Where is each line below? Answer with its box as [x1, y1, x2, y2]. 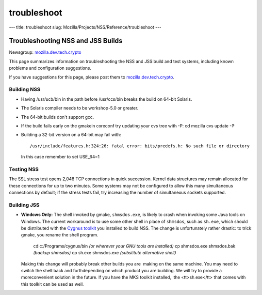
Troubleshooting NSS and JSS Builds [9, 37, 123, 45]
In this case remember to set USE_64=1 [21, 154, 99, 160]
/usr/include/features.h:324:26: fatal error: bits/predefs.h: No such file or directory [30, 143, 250, 149]
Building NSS [9, 86, 41, 93]
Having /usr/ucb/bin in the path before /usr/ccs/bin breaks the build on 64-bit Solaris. [21, 96, 192, 102]
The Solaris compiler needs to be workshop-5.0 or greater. [21, 105, 139, 111]
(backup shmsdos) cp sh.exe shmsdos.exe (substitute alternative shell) [33, 250, 177, 256]
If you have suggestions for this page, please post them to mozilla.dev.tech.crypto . [9, 74, 175, 80]
